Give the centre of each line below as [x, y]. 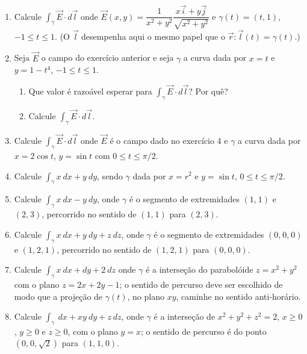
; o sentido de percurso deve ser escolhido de [201, 284]
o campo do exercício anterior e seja [107, 57]
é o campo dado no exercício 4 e [169, 141]
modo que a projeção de [58, 296]
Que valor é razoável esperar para [90, 91]
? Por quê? [208, 91]
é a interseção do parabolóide [200, 269]
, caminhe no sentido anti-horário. [238, 296]
